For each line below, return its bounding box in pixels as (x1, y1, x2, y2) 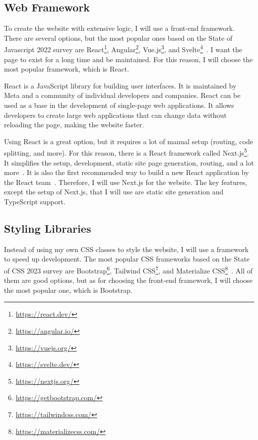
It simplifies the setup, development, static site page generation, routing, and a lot (4, 157, 254, 168)
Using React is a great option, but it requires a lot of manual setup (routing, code (4, 136, 253, 146)
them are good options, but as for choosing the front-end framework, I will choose (4, 275, 253, 285)
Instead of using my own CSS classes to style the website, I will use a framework (4, 244, 249, 254)
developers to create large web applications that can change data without (4, 109, 227, 120)
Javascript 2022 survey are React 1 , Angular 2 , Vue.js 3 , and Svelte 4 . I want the (4, 43, 242, 55)
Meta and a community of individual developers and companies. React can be (4, 90, 241, 100)
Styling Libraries (4, 221, 91, 236)
